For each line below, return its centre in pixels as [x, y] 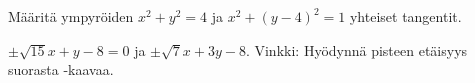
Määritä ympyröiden [71, 16]
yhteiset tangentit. [405, 16]
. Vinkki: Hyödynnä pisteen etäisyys [356, 49]
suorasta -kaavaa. [61, 69]
